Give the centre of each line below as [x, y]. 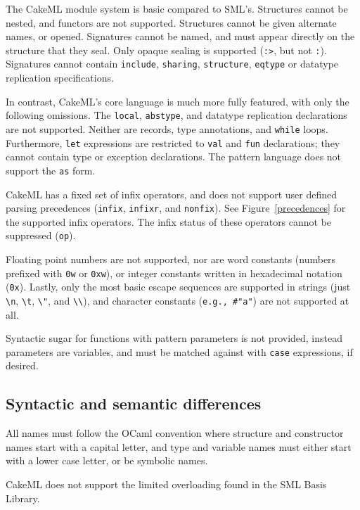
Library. [23, 498]
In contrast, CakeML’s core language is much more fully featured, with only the [178, 101]
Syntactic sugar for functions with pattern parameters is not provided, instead [174, 338]
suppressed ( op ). [41, 235]
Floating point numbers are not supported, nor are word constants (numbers [171, 259]
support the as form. [51, 170]
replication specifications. [60, 78]
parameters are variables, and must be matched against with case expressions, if [179, 351]
